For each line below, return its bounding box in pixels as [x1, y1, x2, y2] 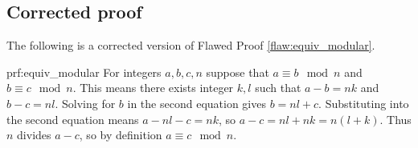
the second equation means [6, 110, 139, 127]
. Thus [379, 110, 412, 127]
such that [255, 79, 301, 96]
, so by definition [79, 126, 162, 143]
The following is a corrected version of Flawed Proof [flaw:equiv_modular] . [6, 37, 375, 54]
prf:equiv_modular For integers [6, 63, 162, 80]
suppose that [206, 63, 269, 80]
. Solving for [55, 94, 116, 111]
